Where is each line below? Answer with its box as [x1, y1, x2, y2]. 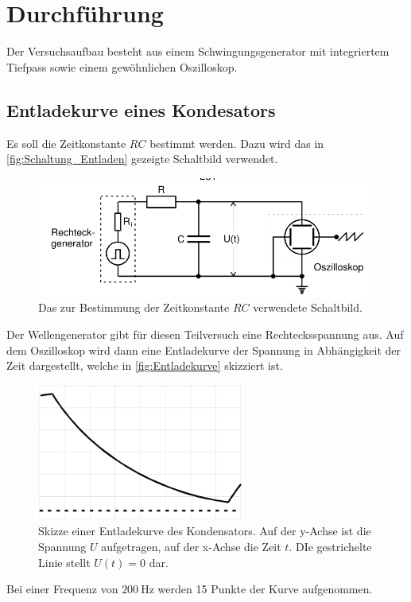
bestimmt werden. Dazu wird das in [149, 134, 324, 151]
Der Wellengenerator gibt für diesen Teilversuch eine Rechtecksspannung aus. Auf [6, 326, 404, 343]
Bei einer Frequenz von [6, 581, 118, 597]
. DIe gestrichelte [289, 538, 372, 555]
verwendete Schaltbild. [253, 299, 363, 316]
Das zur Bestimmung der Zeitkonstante [38, 299, 230, 316]
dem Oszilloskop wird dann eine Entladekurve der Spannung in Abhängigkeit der [6, 341, 401, 358]
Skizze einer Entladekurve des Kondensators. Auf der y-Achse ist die [38, 522, 371, 539]
